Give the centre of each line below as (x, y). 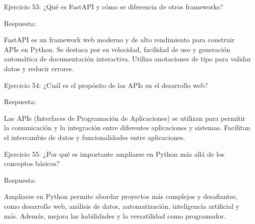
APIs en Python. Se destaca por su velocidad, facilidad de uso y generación (117, 49)
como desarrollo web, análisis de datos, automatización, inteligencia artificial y (122, 206)
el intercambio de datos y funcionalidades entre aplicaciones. (95, 137)
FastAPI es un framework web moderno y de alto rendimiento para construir (119, 40)
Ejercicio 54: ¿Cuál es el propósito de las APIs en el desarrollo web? (106, 85)
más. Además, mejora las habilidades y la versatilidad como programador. (115, 215)
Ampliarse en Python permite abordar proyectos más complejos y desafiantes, (121, 196)
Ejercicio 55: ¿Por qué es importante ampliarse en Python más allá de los (114, 154)
